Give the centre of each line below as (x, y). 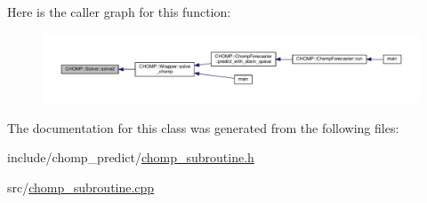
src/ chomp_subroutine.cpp (81, 187)
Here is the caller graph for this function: (119, 12)
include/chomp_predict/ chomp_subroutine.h (131, 157)
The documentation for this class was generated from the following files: (203, 127)
